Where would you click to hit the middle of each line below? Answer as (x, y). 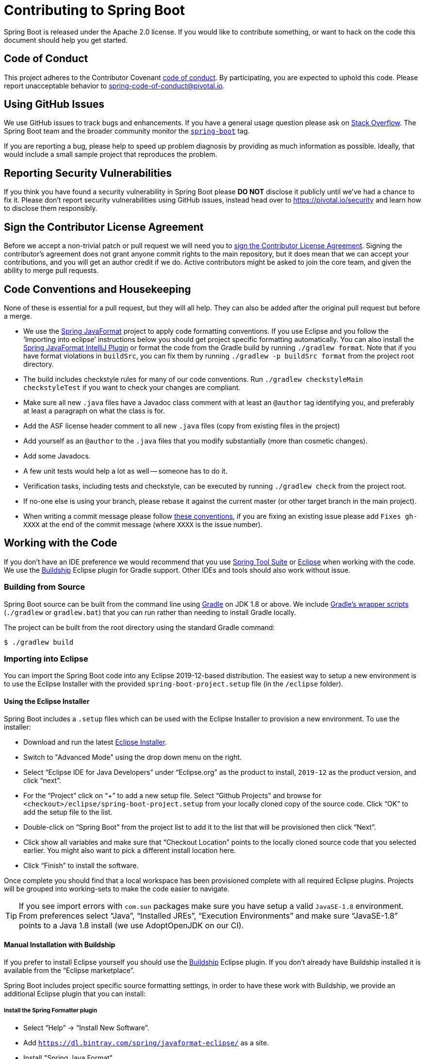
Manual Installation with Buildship (60, 945)
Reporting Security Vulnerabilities (88, 173)
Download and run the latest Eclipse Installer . (95, 742)
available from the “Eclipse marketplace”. (69, 970)
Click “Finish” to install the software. (81, 865)
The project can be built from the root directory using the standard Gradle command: (139, 627)
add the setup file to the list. (68, 812)
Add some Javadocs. (57, 456)
